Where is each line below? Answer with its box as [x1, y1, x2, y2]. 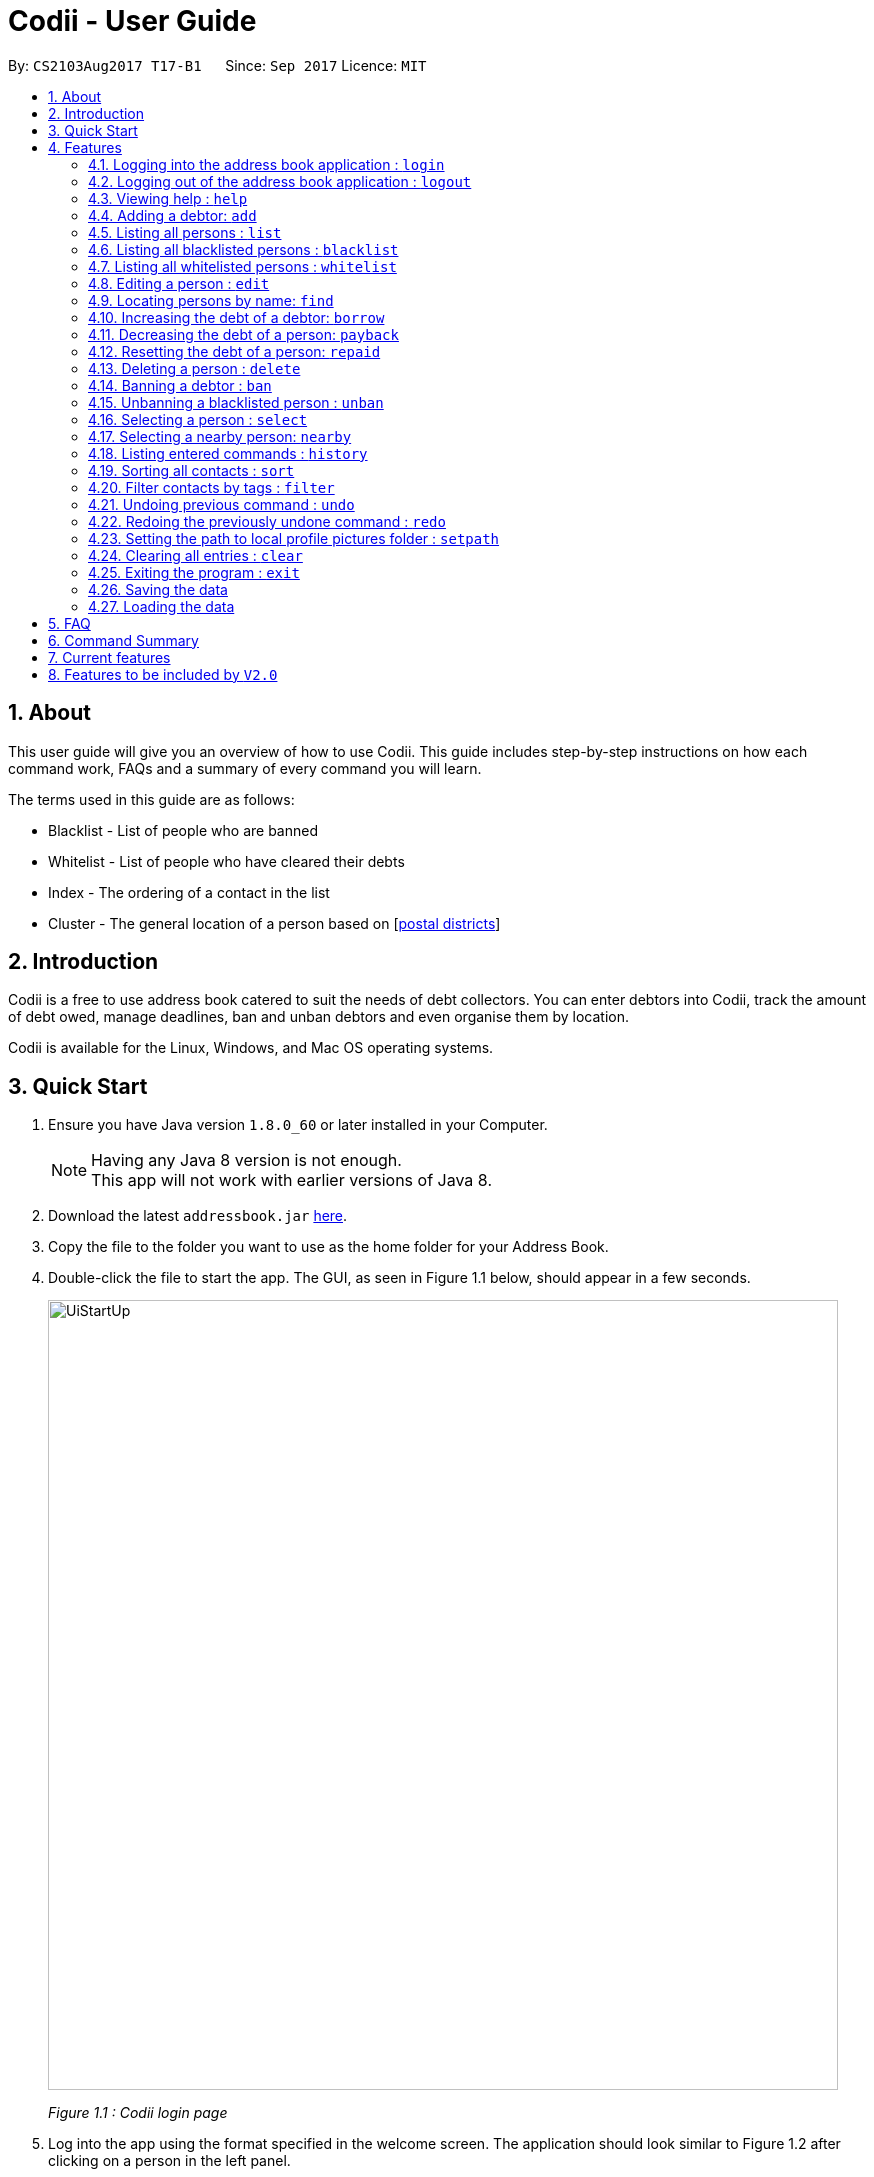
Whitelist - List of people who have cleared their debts [48, 852, 405, 870]
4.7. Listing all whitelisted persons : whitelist [88, 257, 397, 275]
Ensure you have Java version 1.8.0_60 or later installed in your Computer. [48, 1116, 548, 1134]
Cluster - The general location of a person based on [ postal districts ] [48, 914, 501, 932]
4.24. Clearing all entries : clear [88, 546, 303, 564]
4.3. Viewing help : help [88, 189, 248, 207]
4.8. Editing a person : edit [88, 274, 270, 292]
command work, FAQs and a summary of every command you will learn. [8, 759, 482, 777]
